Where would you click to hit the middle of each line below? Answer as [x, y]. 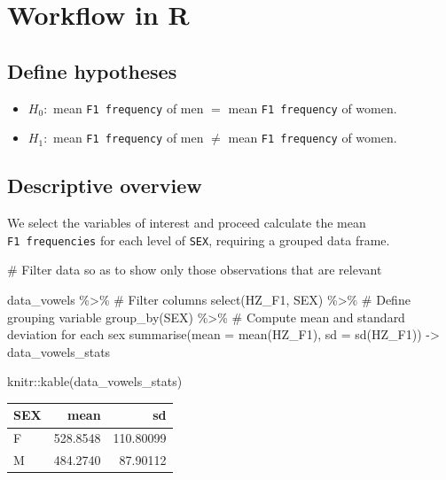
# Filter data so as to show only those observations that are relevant [195, 270]
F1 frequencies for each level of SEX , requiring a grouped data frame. [199, 240]
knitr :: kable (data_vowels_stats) [95, 381]
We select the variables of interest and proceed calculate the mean [187, 223]
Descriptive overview [105, 186]
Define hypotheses [92, 70]
